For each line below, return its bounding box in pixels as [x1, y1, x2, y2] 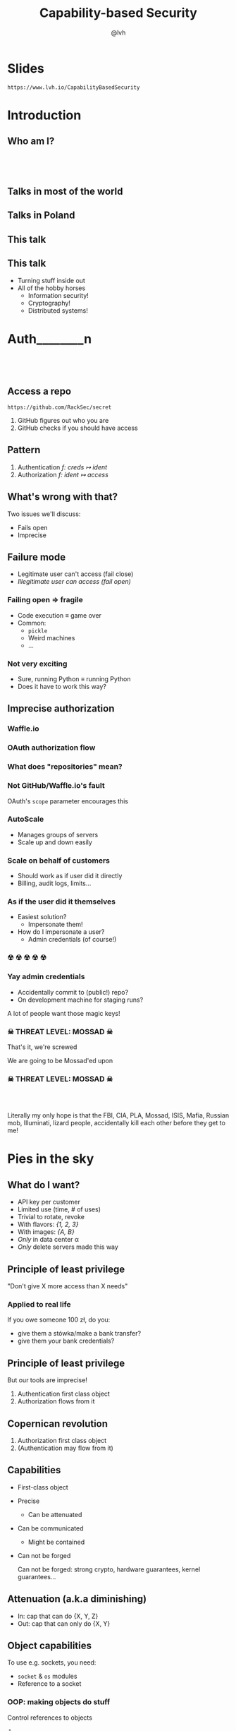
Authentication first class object [17, 1389, 111, 1398]
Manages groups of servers [17, 830, 99, 839]
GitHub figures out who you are [17, 417, 109, 425]
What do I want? [7, 1179, 80, 1191]
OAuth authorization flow [7, 743, 96, 753]
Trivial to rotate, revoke [17, 1213, 85, 1221]
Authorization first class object [17, 1436, 107, 1444]
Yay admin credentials [7, 972, 85, 982]
